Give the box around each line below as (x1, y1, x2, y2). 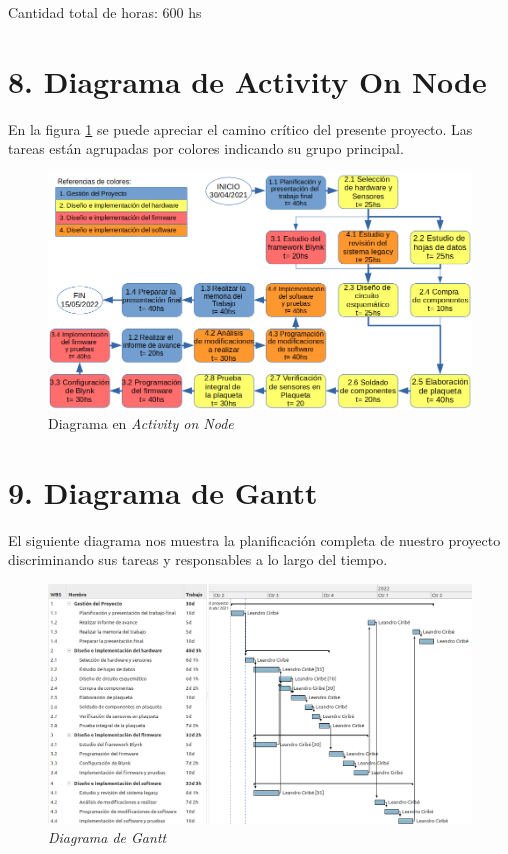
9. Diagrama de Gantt (8, 471, 318, 512)
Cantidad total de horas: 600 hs (8, 2, 202, 22)
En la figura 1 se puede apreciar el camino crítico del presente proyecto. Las (8, 118, 473, 139)
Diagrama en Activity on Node (48, 413, 234, 434)
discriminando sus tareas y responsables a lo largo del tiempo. (8, 549, 388, 570)
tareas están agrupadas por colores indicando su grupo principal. (8, 138, 404, 159)
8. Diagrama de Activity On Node (8, 60, 487, 101)
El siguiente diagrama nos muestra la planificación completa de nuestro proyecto (8, 529, 501, 550)
